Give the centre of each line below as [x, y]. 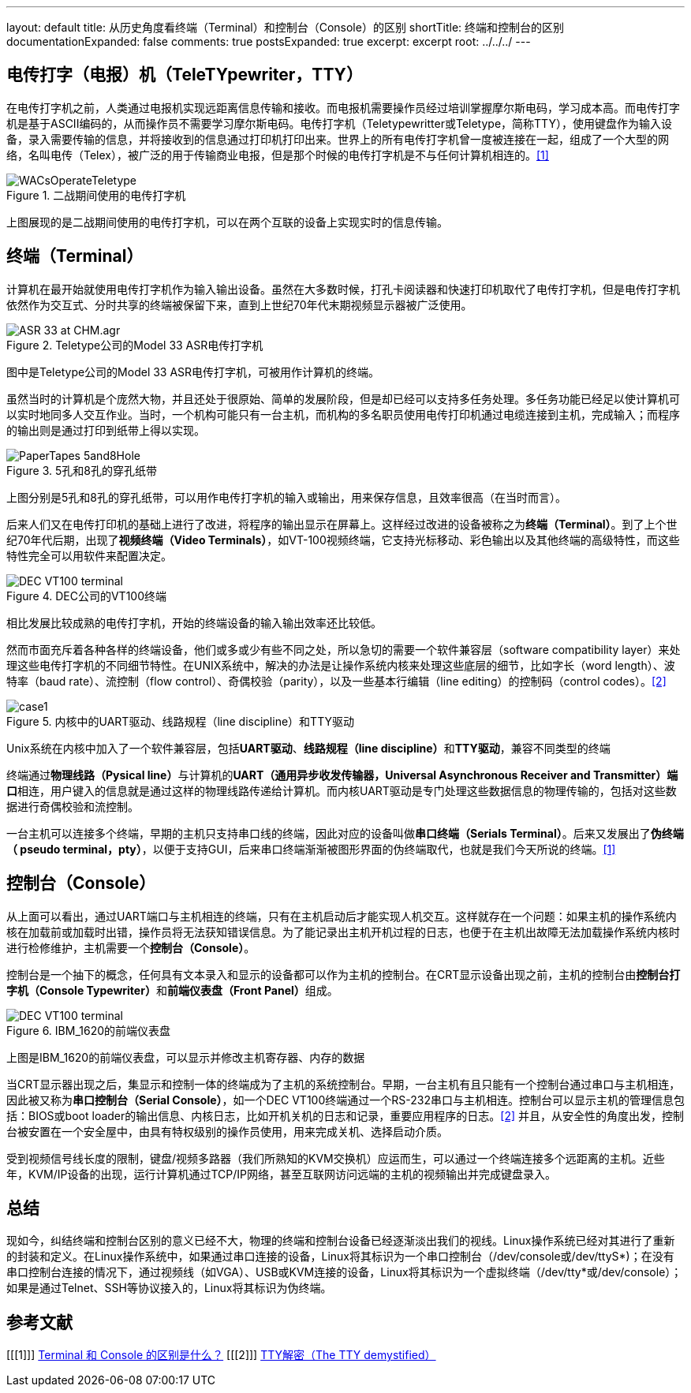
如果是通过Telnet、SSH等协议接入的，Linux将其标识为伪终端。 [169, 1288]
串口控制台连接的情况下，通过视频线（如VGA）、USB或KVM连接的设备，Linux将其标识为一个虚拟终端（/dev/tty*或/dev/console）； [344, 1272]
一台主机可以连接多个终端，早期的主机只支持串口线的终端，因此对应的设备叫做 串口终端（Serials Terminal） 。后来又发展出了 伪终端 [345, 833]
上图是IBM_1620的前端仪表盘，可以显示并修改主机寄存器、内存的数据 [186, 1057]
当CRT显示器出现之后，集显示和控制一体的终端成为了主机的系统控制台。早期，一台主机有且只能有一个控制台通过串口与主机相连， [344, 1084]
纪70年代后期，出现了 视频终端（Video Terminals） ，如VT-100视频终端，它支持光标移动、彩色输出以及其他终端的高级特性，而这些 [343, 540]
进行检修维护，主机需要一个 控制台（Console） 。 [131, 947]
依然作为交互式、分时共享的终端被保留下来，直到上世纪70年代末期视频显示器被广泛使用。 [239, 304]
